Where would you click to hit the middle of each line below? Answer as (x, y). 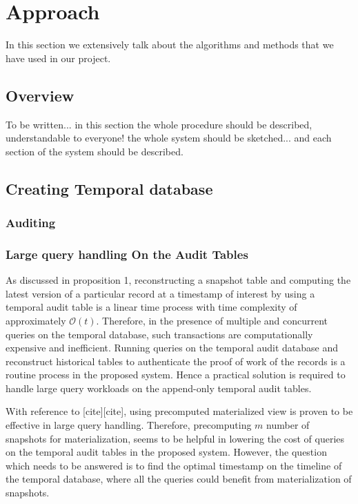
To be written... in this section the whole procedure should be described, (159, 124)
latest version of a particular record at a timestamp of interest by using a (160, 293)
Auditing (31, 222)
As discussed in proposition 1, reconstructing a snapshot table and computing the (178, 280)
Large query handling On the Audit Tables (127, 254)
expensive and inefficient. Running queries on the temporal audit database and (172, 348)
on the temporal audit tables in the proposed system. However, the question (166, 452)
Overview (40, 95)
